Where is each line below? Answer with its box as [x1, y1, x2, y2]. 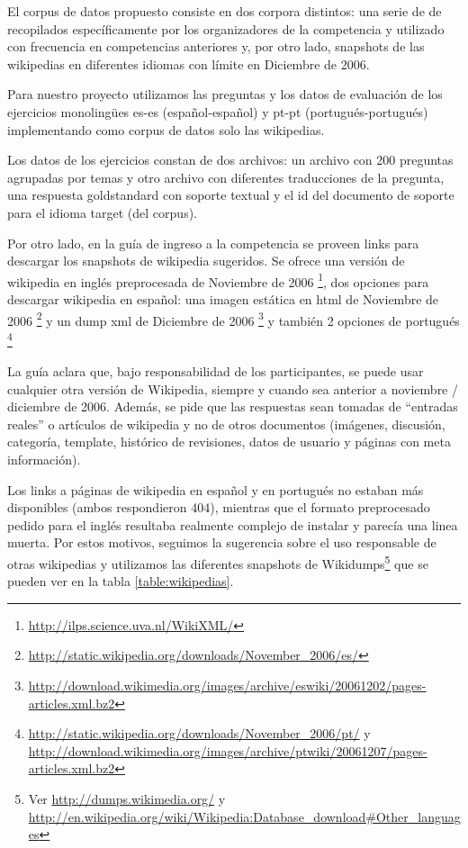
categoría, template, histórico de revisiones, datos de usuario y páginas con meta [7, 432, 451, 451]
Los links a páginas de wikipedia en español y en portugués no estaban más [7, 480, 424, 499]
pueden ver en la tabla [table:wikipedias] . [7, 572, 234, 591]
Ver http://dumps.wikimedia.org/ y [28, 789, 226, 807]
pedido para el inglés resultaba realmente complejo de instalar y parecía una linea [7, 515, 458, 534]
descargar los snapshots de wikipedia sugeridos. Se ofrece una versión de [7, 251, 405, 270]
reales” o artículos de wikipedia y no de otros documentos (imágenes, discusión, [7, 414, 445, 433]
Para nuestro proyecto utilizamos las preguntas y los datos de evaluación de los [7, 85, 443, 104]
